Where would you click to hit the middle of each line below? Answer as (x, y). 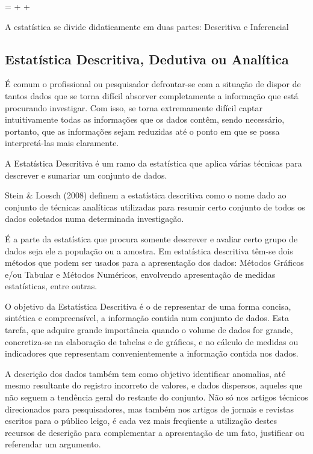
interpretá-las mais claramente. (62, 143)
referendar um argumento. (53, 444)
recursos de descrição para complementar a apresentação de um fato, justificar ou (155, 432)
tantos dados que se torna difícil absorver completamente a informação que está (152, 95)
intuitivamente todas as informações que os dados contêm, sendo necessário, (145, 119)
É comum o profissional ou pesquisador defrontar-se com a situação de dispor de (153, 84)
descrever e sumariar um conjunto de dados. (86, 175)
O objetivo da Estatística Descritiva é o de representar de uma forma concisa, (148, 306)
